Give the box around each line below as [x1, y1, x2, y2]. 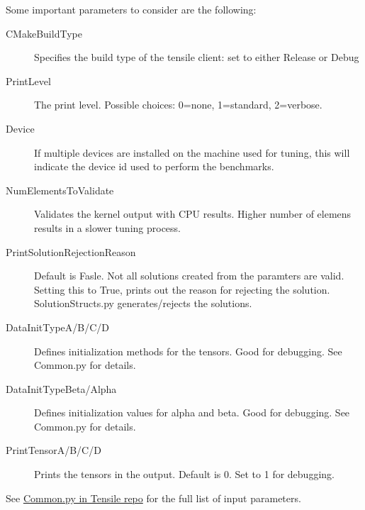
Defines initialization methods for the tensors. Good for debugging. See [34, 343, 342, 358]
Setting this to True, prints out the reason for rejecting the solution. [34, 282, 330, 296]
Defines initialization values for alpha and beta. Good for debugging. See [34, 405, 350, 420]
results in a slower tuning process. [34, 220, 181, 235]
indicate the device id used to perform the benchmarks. [34, 159, 274, 174]
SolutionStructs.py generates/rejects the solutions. [34, 296, 252, 311]
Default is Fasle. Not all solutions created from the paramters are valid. [34, 268, 344, 283]
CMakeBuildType [6, 26, 82, 40]
